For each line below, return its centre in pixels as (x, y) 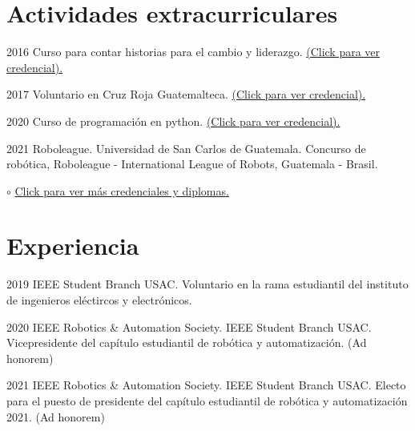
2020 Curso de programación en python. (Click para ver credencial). (173, 121)
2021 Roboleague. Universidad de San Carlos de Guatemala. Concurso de (186, 148)
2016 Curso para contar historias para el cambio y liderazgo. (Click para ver (193, 52)
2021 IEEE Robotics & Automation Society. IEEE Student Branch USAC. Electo (206, 385)
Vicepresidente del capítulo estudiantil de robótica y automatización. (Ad (187, 342)
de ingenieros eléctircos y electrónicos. (99, 300)
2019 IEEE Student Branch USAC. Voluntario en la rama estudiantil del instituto (207, 284)
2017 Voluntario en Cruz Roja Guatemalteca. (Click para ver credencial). (186, 94)
